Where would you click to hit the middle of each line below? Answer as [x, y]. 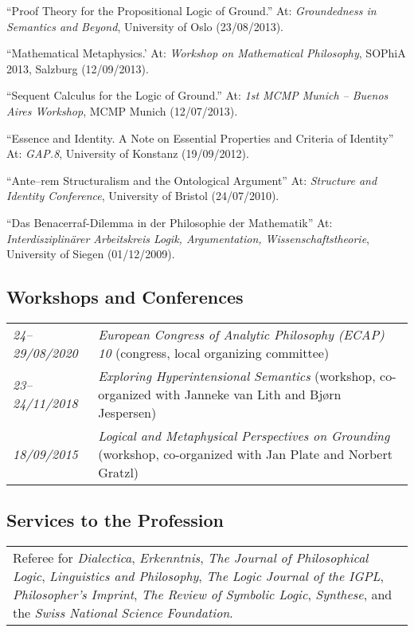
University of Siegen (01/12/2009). [91, 254]
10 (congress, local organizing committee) [214, 352]
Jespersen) [127, 412]
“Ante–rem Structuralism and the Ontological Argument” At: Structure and [192, 180]
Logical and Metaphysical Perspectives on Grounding [244, 435]
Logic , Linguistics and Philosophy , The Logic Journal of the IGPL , [198, 576]
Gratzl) [119, 472]
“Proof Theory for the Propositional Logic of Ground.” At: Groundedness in [191, 10]
